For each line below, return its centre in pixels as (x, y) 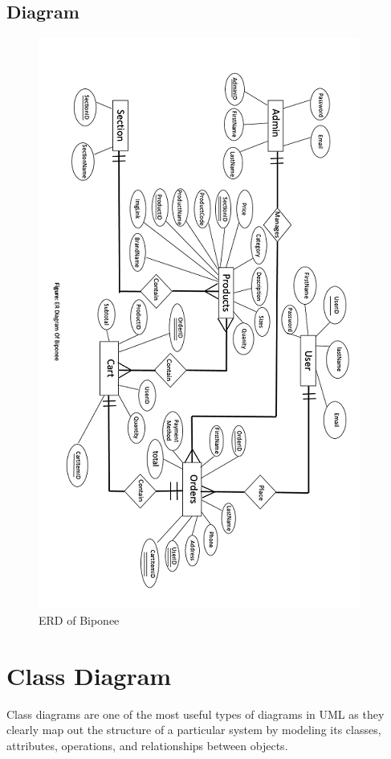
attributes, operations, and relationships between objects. (147, 745)
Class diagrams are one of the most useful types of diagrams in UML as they (195, 714)
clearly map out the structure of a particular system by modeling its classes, (194, 730)
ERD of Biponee (79, 620)
